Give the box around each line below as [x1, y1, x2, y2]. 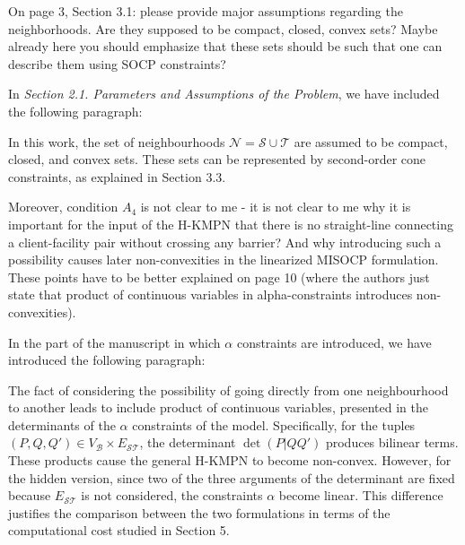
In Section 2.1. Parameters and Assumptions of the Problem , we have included [8, 84, 440, 103]
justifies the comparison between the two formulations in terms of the [8, 503, 390, 522]
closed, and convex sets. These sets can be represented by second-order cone [8, 150, 426, 169]
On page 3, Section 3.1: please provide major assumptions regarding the [8, 2, 403, 20]
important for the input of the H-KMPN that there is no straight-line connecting [8, 214, 453, 233]
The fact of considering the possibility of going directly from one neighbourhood [8, 380, 449, 399]
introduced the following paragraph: [8, 350, 206, 369]
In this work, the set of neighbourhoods [8, 132, 225, 151]
